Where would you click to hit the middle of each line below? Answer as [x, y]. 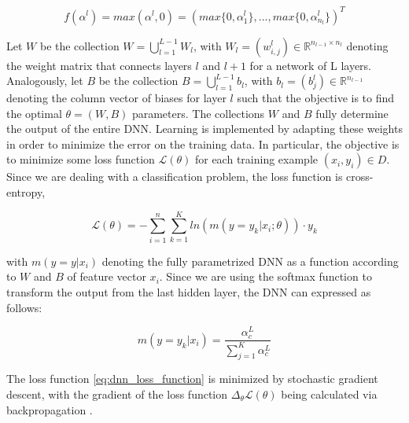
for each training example [256, 159]
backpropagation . [50, 409]
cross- [360, 177]
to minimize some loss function [81, 159]
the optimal [34, 113]
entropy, [26, 192]
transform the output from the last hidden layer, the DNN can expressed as [189, 291]
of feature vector [107, 276]
